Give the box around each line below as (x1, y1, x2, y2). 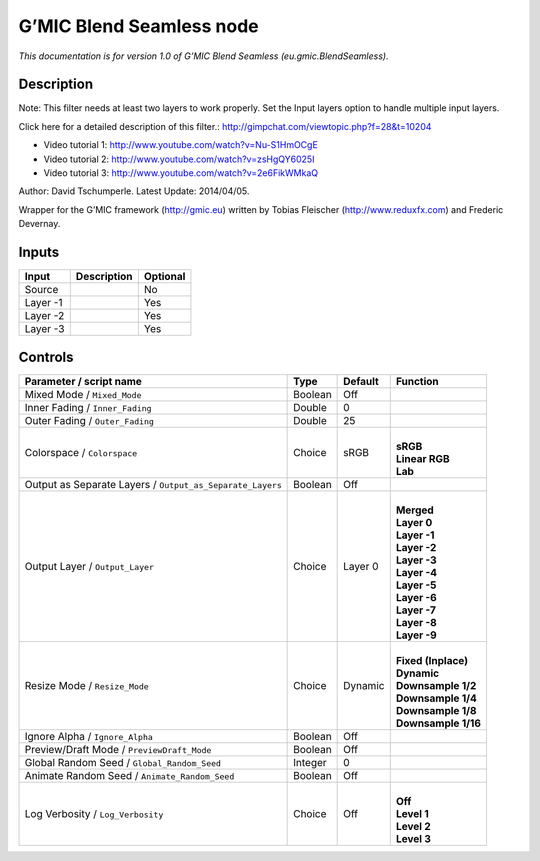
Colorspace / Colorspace (24, 445, 138, 459)
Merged (395, 503, 434, 517)
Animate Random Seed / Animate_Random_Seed (24, 768, 235, 782)
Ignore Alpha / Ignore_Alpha (24, 729, 154, 743)
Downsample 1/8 (395, 703, 477, 717)
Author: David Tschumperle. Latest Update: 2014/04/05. (18, 185, 250, 197)
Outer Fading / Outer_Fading (24, 413, 155, 427)
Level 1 (395, 806, 429, 820)
